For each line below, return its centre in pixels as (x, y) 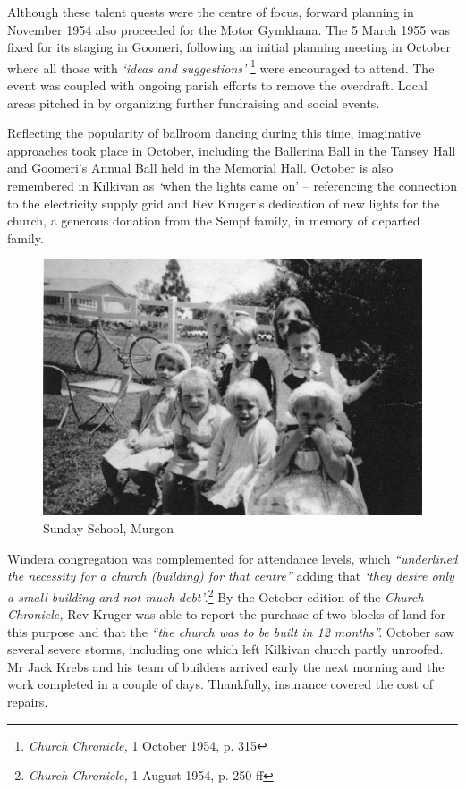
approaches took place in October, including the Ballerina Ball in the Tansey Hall (232, 150)
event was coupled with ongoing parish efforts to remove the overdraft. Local (217, 85)
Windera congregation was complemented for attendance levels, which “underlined (233, 558)
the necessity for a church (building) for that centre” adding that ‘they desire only (231, 576)
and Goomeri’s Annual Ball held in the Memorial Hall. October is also (200, 168)
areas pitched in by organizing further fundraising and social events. (194, 102)
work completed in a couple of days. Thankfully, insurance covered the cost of (220, 684)
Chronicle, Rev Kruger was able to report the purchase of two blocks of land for (227, 614)
